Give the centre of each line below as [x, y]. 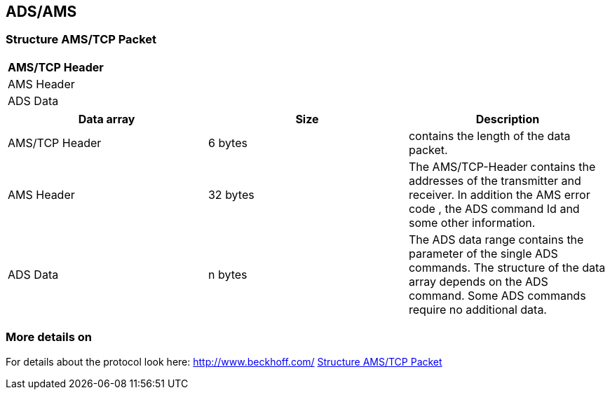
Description [508, 119]
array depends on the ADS [478, 281]
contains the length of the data [489, 136]
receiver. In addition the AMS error [499, 194]
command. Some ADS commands [497, 295]
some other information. [472, 222]
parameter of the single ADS [483, 253]
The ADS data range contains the [496, 239]
